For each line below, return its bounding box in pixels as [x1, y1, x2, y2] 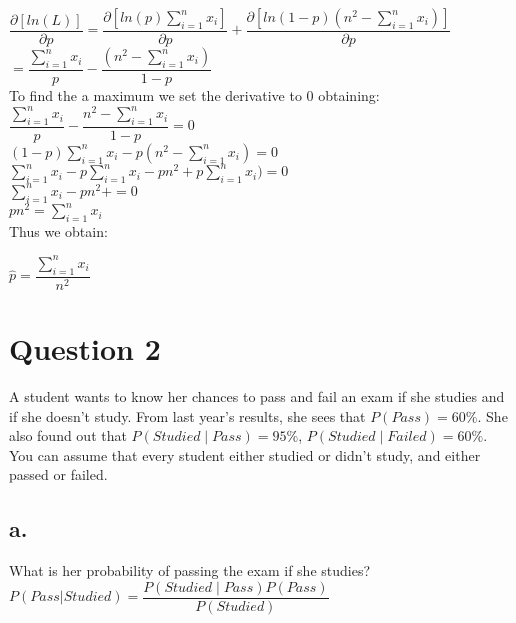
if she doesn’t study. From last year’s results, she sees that [9, 405, 366, 426]
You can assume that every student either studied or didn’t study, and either [9, 444, 481, 465]
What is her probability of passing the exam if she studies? [9, 560, 371, 581]
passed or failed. [9, 464, 108, 485]
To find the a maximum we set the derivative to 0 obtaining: [9, 85, 380, 106]
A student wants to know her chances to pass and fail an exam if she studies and [9, 385, 505, 406]
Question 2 [9, 327, 161, 368]
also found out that [9, 425, 127, 446]
